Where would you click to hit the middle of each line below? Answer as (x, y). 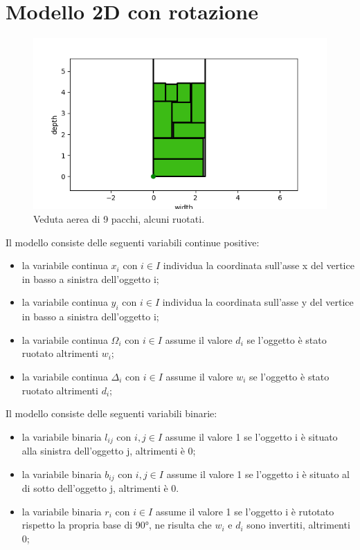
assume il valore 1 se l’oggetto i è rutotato (245, 511)
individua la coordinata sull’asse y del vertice (258, 302)
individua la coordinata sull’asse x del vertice (259, 265)
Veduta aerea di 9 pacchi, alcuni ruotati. (119, 219)
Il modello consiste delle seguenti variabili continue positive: (133, 242)
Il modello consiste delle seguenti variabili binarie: (111, 413)
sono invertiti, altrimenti (298, 525)
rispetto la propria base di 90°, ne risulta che (117, 525)
